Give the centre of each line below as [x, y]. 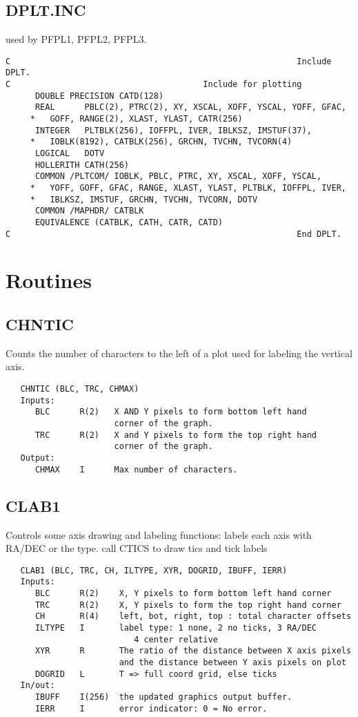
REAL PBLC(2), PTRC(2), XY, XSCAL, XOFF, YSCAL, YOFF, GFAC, [190, 107]
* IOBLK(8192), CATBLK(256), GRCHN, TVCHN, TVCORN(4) [161, 142]
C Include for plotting [154, 85]
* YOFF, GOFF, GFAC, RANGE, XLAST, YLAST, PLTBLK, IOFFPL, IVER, [188, 188]
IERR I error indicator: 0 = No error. [151, 708]
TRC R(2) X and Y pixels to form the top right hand [176, 435]
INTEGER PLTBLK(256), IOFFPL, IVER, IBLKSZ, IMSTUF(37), [173, 130]
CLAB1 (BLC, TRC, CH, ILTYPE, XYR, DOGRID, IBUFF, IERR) [154, 570]
